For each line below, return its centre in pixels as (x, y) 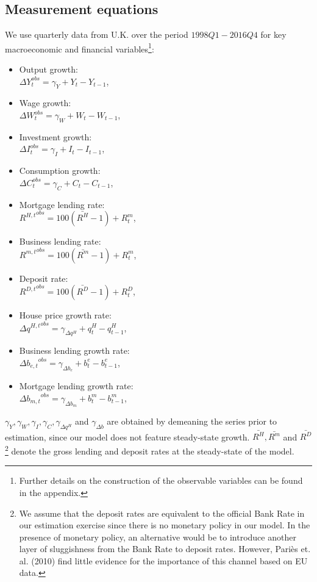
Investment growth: (55, 136)
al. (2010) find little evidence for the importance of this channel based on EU (163, 560)
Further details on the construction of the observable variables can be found (161, 480)
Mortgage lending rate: (62, 204)
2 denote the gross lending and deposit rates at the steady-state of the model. (150, 450)
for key (273, 34)
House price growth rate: (65, 315)
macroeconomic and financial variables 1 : (80, 48)
